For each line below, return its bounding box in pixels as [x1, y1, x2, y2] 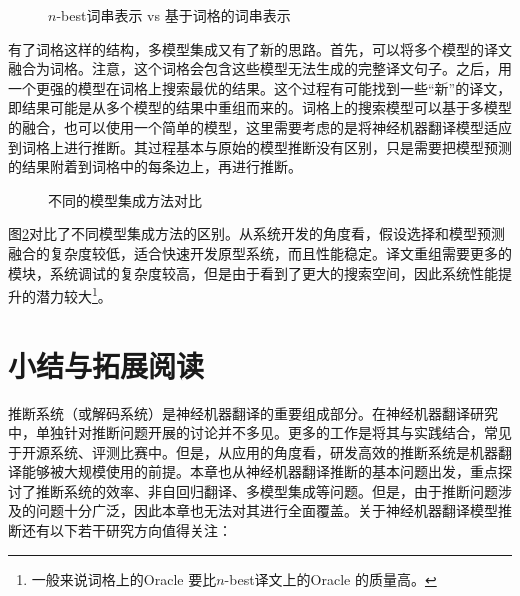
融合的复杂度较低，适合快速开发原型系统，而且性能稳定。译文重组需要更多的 [8, 242, 512, 263]
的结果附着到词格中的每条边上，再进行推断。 [8, 156, 302, 177]
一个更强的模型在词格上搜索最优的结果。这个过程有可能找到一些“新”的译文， [8, 77, 512, 98]
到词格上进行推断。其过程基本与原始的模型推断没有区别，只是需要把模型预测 [8, 136, 512, 157]
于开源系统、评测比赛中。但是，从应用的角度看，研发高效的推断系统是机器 [8, 441, 498, 462]
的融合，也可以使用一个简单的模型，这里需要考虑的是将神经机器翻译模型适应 [8, 116, 512, 137]
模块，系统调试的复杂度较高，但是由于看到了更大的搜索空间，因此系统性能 [8, 262, 498, 283]
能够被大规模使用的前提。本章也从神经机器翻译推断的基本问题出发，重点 [21, 461, 498, 482]
